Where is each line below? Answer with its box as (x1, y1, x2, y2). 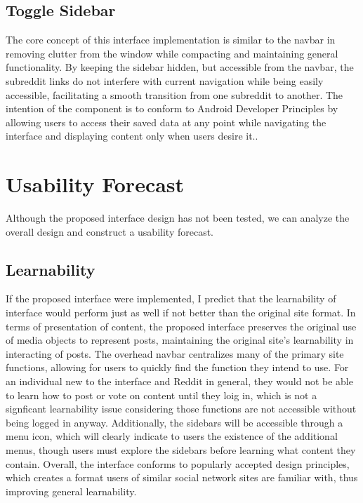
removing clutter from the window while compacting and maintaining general (6, 46, 338, 60)
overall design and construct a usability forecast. (6, 224, 213, 239)
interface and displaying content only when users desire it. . (6, 128, 258, 143)
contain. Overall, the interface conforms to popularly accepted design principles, (6, 456, 350, 471)
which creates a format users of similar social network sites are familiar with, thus (6, 470, 358, 485)
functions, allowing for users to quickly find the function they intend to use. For (6, 360, 349, 375)
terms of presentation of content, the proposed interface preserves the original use (6, 318, 357, 333)
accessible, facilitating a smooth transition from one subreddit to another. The (6, 87, 343, 102)
